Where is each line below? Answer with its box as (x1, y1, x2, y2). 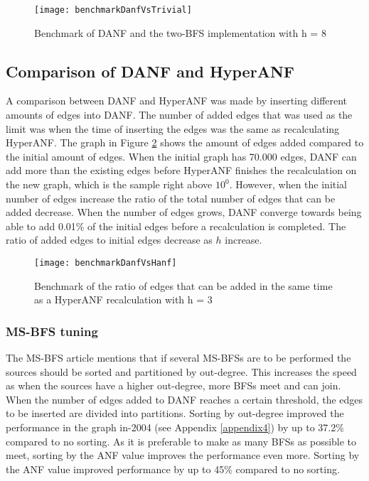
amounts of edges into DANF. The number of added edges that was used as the (6, 107, 353, 122)
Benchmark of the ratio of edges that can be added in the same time (34, 278, 333, 293)
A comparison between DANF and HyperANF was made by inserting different (6, 93, 348, 108)
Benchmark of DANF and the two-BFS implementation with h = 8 (34, 25, 326, 40)
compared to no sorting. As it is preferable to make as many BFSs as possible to (6, 433, 357, 448)
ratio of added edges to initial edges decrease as (6, 232, 213, 247)
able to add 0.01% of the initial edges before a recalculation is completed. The (6, 218, 346, 233)
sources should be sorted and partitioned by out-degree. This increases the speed (6, 364, 357, 379)
